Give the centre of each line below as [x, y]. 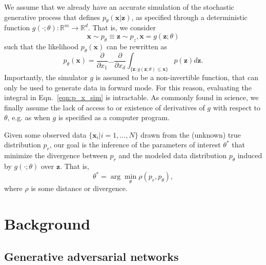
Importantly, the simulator [46, 77]
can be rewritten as [137, 46]
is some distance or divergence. [79, 188]
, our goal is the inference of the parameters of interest [135, 145]
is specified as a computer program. [114, 117]
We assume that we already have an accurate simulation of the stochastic [119, 7]
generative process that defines [52, 17]
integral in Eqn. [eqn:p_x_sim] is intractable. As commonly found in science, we [131, 97]
